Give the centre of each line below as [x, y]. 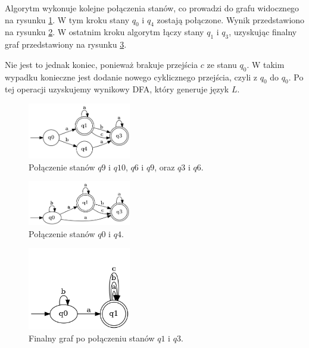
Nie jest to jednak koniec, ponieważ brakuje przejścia [102, 64]
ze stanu [222, 64]
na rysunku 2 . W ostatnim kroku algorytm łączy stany [104, 32]
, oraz [165, 167]
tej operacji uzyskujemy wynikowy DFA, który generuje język [117, 89]
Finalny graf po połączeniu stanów [92, 338]
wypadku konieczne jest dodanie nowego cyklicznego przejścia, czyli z [131, 77]
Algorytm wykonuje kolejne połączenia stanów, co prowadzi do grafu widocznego [152, 8]
